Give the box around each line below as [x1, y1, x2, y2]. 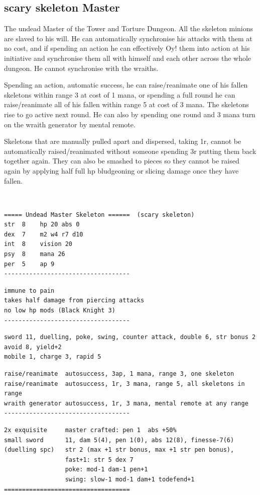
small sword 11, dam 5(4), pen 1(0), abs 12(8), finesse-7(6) [4, 436, 234, 444]
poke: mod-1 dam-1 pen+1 [65, 466, 148, 473]
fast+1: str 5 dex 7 [65, 456, 134, 463]
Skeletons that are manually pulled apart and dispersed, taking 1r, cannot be [4, 136, 241, 146]
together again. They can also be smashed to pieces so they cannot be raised [4, 155, 239, 166]
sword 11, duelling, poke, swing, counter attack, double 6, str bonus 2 [4, 334, 256, 341]
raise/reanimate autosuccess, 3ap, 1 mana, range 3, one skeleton [4, 370, 234, 378]
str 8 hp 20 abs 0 [4, 221, 80, 228]
